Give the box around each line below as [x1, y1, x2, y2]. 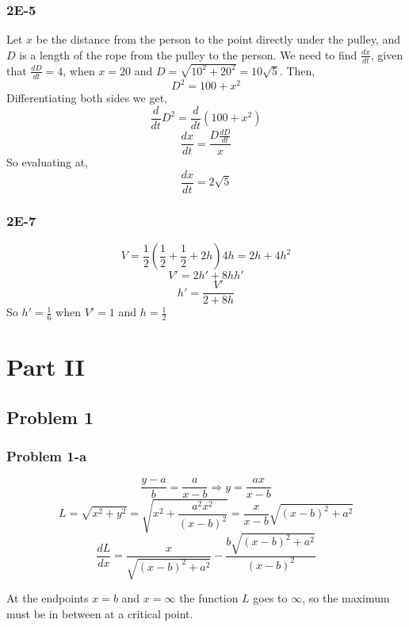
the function [179, 590, 239, 606]
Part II [6, 350, 85, 383]
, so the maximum [302, 590, 390, 606]
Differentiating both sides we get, [6, 90, 167, 106]
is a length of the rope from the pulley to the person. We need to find [19, 46, 357, 63]
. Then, [279, 62, 315, 78]
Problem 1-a [6, 446, 87, 466]
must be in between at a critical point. [6, 605, 193, 621]
